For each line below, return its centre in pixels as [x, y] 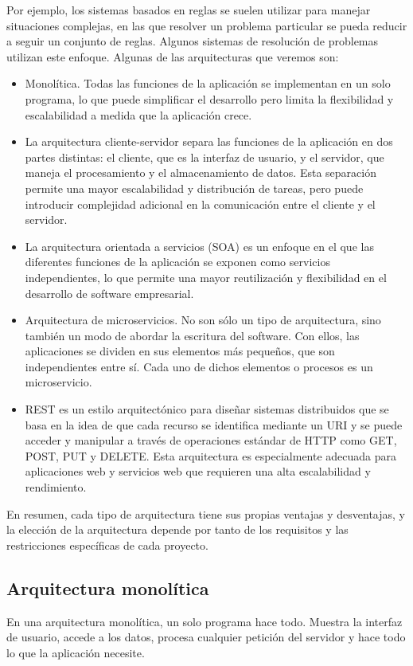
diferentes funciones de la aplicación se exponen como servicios [177, 262]
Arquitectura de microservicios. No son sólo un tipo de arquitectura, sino [203, 320]
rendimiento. [56, 487]
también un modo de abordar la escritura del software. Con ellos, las [192, 335]
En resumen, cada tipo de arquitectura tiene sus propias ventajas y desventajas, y [206, 513]
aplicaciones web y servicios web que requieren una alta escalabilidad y [198, 471]
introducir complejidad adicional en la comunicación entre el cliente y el [200, 204]
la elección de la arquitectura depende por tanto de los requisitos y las [177, 529]
